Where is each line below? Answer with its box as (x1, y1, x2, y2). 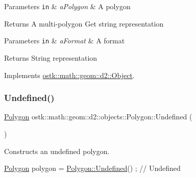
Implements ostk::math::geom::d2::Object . (4, 69, 135, 80)
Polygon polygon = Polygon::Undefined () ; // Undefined (4, 163, 181, 173)
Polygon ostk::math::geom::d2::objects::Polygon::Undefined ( (4, 111, 192, 122)
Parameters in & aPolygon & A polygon (4, 1, 131, 11)
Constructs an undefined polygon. (4, 145, 110, 156)
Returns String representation (4, 52, 97, 63)
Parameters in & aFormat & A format (4, 35, 125, 46)
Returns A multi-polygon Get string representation (4, 18, 164, 29)
